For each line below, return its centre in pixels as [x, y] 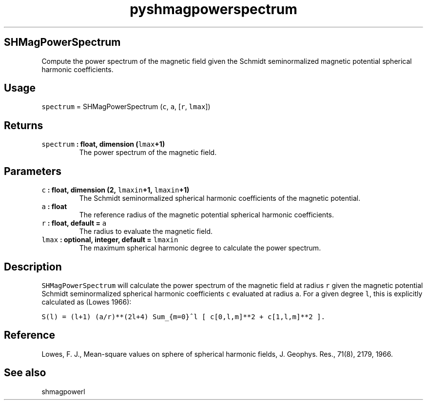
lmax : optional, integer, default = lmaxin [110, 240]
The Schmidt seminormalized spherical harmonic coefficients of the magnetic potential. [220, 198]
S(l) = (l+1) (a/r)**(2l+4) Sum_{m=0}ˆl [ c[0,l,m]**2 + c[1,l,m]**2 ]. [183, 317]
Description [33, 267]
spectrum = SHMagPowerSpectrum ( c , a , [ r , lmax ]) [126, 107]
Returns [24, 125]
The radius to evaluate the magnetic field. [146, 231]
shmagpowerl [63, 391]
